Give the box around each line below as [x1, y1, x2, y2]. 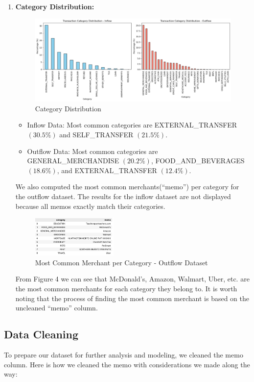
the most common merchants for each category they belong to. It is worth [15, 283, 237, 294]
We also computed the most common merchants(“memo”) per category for [15, 181, 239, 192]
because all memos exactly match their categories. [15, 201, 165, 211]
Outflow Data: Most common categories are [27, 146, 158, 156]
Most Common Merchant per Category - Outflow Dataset [35, 257, 208, 267]
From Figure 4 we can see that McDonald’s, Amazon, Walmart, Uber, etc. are [15, 274, 250, 284]
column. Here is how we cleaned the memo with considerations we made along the [4, 359, 250, 369]
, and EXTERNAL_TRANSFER [57, 165, 157, 175]
